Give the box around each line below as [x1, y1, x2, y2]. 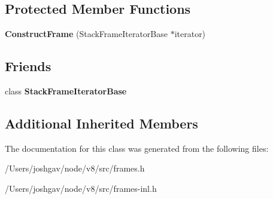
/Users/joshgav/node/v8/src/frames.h [5, 162, 145, 174]
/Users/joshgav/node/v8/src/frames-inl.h [5, 182, 157, 194]
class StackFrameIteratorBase [5, 85, 127, 97]
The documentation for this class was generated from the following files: [5, 142, 269, 154]
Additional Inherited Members [5, 114, 198, 132]
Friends [5, 57, 51, 75]
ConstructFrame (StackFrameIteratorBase [5, 27, 168, 40]
